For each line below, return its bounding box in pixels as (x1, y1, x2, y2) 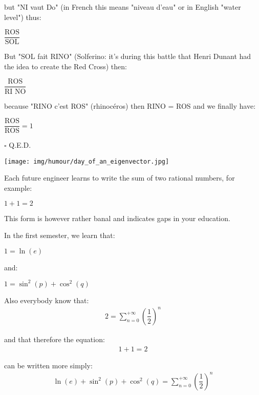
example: (4, 183, 32, 193)
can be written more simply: (4, 360, 93, 370)
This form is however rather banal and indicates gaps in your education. (4, 212, 230, 223)
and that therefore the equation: (4, 334, 105, 344)
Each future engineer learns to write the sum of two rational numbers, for (4, 172, 235, 183)
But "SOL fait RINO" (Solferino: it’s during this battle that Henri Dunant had (4, 51, 251, 62)
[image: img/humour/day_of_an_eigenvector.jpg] (4, 157, 169, 165)
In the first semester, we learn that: (4, 230, 115, 241)
